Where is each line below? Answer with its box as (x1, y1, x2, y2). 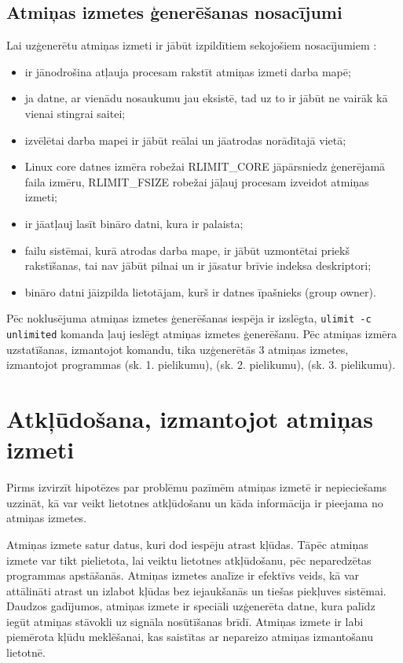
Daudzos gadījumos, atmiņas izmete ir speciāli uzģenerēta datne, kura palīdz (6, 598, 376, 614)
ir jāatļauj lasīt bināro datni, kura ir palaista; (24, 215, 244, 231)
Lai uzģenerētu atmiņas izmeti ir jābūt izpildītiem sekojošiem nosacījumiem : (6, 37, 377, 53)
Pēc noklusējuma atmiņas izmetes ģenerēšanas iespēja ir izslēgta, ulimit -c (6, 310, 372, 326)
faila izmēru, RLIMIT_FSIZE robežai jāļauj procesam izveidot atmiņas (24, 173, 369, 190)
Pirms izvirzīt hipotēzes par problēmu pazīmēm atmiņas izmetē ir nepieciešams (6, 479, 387, 495)
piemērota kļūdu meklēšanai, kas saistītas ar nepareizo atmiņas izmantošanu (6, 628, 373, 645)
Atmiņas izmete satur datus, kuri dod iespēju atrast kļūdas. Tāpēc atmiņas (6, 536, 368, 552)
